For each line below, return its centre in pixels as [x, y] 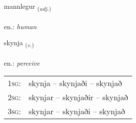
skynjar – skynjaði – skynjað [77, 111]
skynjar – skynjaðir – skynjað [78, 97]
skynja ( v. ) [19, 43]
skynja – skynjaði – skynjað [75, 83]
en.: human [20, 26]
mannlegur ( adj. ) [28, 7]
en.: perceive [22, 63]
